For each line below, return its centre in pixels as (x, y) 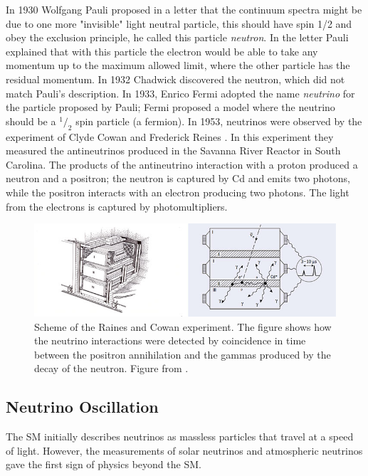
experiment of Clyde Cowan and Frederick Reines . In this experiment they (170, 136)
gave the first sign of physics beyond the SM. (104, 464)
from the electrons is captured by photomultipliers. (117, 206)
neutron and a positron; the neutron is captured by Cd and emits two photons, (178, 178)
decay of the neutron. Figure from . (111, 368)
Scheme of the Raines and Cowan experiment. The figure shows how (183, 326)
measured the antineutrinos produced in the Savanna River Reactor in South (173, 150)
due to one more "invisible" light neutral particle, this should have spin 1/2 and (179, 23)
